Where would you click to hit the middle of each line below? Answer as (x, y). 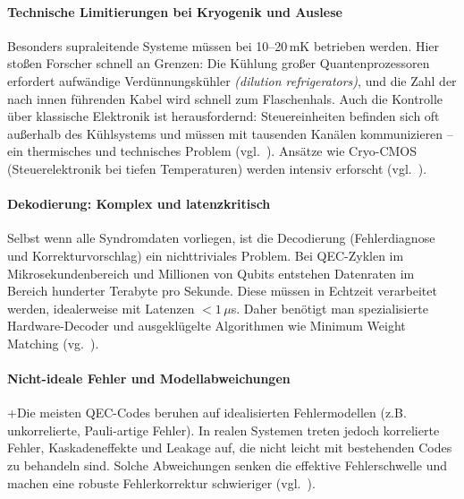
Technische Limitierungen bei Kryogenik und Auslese (175, 11)
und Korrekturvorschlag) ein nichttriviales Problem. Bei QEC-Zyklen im (206, 255)
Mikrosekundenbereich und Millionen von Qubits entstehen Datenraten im (211, 273)
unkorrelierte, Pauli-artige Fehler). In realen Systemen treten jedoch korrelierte (224, 430)
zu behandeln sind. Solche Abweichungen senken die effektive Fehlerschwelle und (227, 465)
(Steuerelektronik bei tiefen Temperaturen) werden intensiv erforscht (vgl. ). (217, 168)
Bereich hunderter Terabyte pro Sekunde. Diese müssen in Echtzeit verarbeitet (222, 291)
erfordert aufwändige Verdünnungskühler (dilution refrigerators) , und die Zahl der (232, 80)
